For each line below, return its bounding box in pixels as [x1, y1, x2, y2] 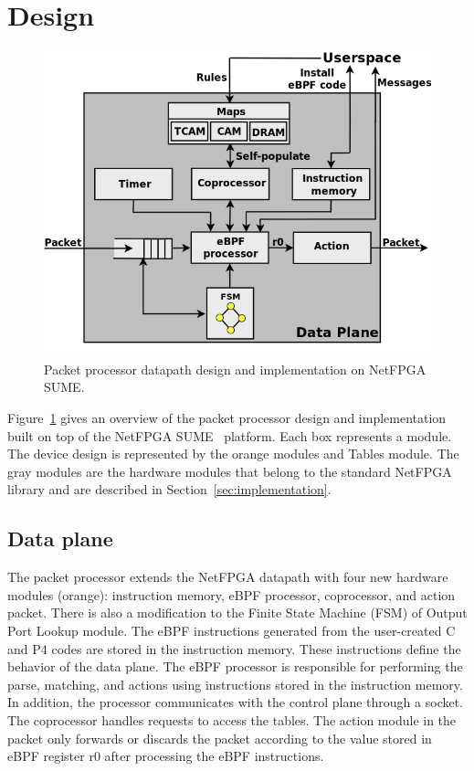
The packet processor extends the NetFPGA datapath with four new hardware [7, 567, 448, 586]
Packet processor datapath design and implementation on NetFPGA [44, 359, 427, 378]
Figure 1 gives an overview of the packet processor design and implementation [7, 408, 447, 428]
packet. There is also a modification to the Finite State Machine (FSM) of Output [7, 603, 468, 622]
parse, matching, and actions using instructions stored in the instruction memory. [7, 674, 463, 693]
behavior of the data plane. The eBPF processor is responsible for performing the [7, 657, 463, 676]
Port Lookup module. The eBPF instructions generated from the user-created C [7, 620, 456, 639]
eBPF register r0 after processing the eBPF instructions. [7, 746, 324, 766]
